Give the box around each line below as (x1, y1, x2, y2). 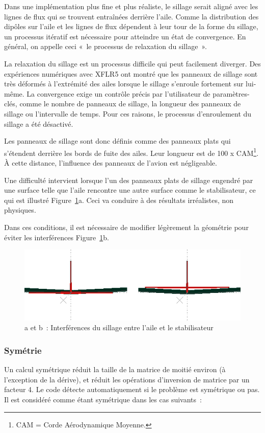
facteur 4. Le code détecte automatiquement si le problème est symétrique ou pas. (4, 384, 260, 395)
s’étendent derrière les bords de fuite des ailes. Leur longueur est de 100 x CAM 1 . (4, 146, 259, 158)
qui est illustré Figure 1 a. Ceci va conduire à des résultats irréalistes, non (4, 194, 234, 205)
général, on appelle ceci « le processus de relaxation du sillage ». (4, 41, 207, 52)
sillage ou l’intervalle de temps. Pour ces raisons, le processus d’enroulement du (4, 108, 252, 119)
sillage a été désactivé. (4, 118, 73, 129)
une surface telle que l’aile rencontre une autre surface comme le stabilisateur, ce (4, 185, 256, 195)
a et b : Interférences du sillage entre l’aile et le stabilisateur (24, 322, 214, 333)
